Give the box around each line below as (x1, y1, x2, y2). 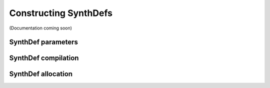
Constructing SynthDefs (9, 7, 112, 18)
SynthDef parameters (9, 38, 78, 46)
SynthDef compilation (9, 54, 79, 62)
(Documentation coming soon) (9, 25, 72, 31)
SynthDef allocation (9, 70, 72, 78)
